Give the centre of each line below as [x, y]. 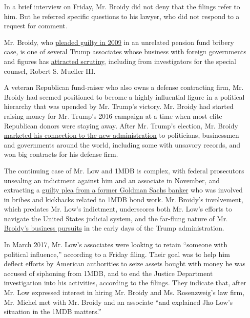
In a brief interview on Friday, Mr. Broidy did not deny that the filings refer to [122, 6]
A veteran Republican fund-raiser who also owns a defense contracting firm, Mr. [124, 87]
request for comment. [36, 26]
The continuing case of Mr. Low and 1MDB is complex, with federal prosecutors [124, 170]
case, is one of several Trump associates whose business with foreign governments [125, 52]
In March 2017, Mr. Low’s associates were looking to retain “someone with [116, 244]
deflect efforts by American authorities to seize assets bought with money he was [125, 264]
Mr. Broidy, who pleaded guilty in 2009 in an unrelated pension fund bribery [119, 42]
